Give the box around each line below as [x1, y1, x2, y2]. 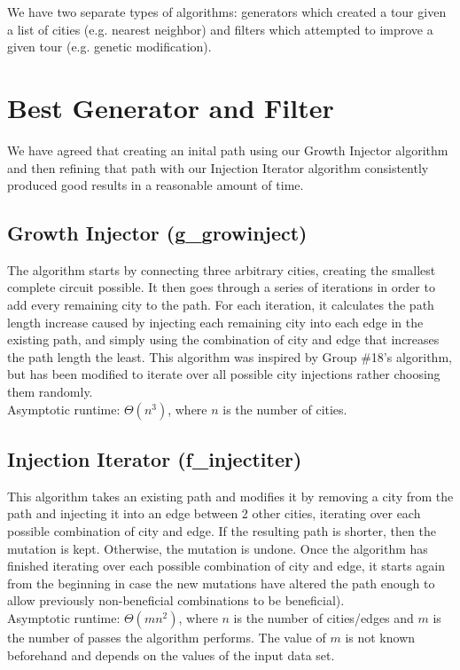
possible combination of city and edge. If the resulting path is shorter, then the [7, 522, 436, 540]
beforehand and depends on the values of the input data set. [7, 645, 335, 664]
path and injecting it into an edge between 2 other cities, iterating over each [7, 504, 421, 523]
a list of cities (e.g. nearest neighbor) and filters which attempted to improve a [7, 20, 433, 38]
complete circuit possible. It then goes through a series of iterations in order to [7, 278, 435, 296]
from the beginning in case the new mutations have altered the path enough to [7, 573, 435, 592]
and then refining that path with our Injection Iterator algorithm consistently [7, 158, 429, 177]
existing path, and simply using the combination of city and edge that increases [7, 330, 440, 349]
